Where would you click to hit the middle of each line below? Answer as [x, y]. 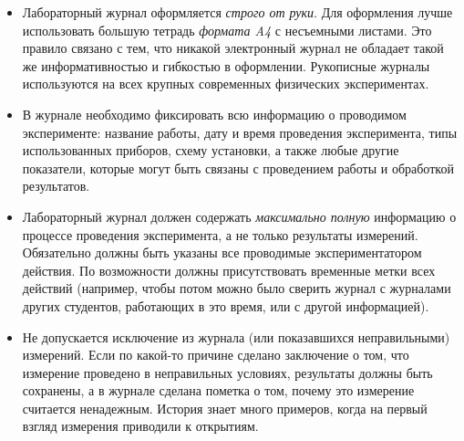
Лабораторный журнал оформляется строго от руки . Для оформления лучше [237, 12]
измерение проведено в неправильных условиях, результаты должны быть [227, 372]
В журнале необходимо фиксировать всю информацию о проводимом [214, 114]
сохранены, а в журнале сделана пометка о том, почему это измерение [218, 390]
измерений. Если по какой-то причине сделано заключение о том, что [216, 355]
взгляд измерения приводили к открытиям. [140, 426]
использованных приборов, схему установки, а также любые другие [211, 150]
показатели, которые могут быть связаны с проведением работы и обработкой [238, 168]
